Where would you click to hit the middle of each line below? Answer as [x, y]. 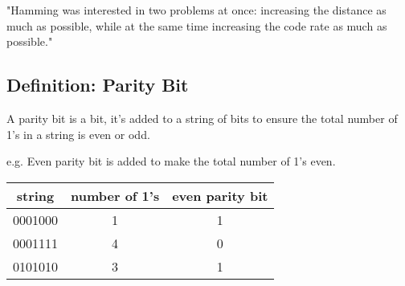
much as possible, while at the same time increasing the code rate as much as [197, 25]
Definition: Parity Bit [98, 85]
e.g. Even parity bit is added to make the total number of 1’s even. [171, 161]
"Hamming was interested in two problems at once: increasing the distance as [196, 10]
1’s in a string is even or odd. [78, 134]
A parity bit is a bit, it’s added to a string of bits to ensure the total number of [202, 118]
